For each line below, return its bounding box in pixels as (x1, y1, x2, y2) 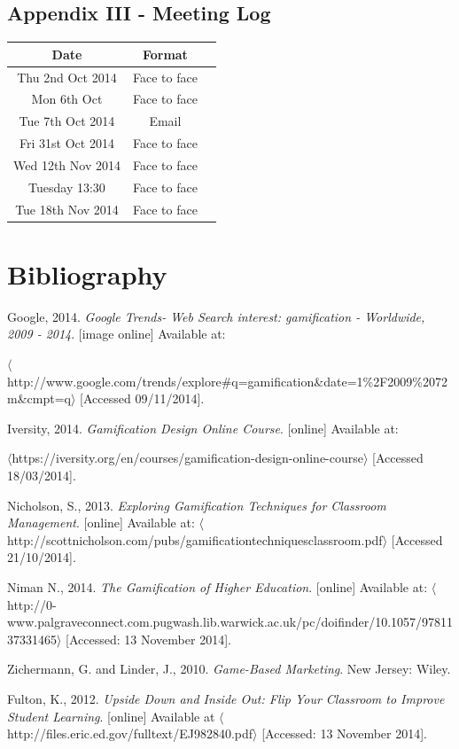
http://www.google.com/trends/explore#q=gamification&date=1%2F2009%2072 (7, 371, 447, 390)
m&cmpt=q (7, 389, 71, 408)
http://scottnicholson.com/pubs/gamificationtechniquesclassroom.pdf (7, 530, 383, 549)
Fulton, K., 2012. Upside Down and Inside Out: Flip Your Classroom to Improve (7, 689, 445, 707)
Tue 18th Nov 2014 (15, 199, 119, 218)
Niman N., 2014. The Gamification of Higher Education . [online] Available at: (7, 577, 428, 596)
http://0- (7, 595, 57, 613)
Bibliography (7, 255, 167, 292)
